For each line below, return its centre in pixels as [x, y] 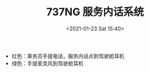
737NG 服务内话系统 [95, 12]
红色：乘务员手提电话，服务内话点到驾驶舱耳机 [68, 56]
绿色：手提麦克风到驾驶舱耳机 [47, 63]
